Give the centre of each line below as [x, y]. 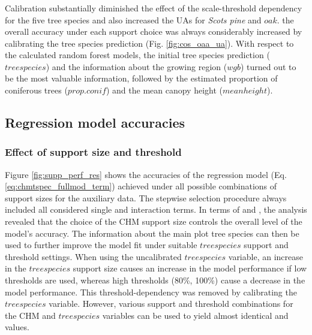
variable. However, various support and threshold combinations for [171, 304]
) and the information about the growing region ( [136, 66]
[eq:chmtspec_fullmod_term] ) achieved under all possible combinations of [141, 186]
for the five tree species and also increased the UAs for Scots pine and [133, 19]
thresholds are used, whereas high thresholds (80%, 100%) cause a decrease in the [155, 280]
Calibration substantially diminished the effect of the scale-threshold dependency [154, 7]
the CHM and [30, 315]
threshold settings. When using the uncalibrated [93, 256]
